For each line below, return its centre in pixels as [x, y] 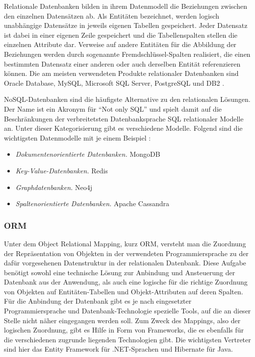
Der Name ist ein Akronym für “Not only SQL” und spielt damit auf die [113, 108]
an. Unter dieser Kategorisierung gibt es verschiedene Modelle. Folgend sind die [123, 128]
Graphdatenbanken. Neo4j [54, 187]
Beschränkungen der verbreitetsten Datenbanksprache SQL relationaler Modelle [124, 118]
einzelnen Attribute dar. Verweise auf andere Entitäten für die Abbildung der [120, 44]
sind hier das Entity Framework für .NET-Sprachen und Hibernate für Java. [118, 349]
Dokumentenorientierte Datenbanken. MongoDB [88, 154]
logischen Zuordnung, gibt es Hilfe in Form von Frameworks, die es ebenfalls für [124, 330]
